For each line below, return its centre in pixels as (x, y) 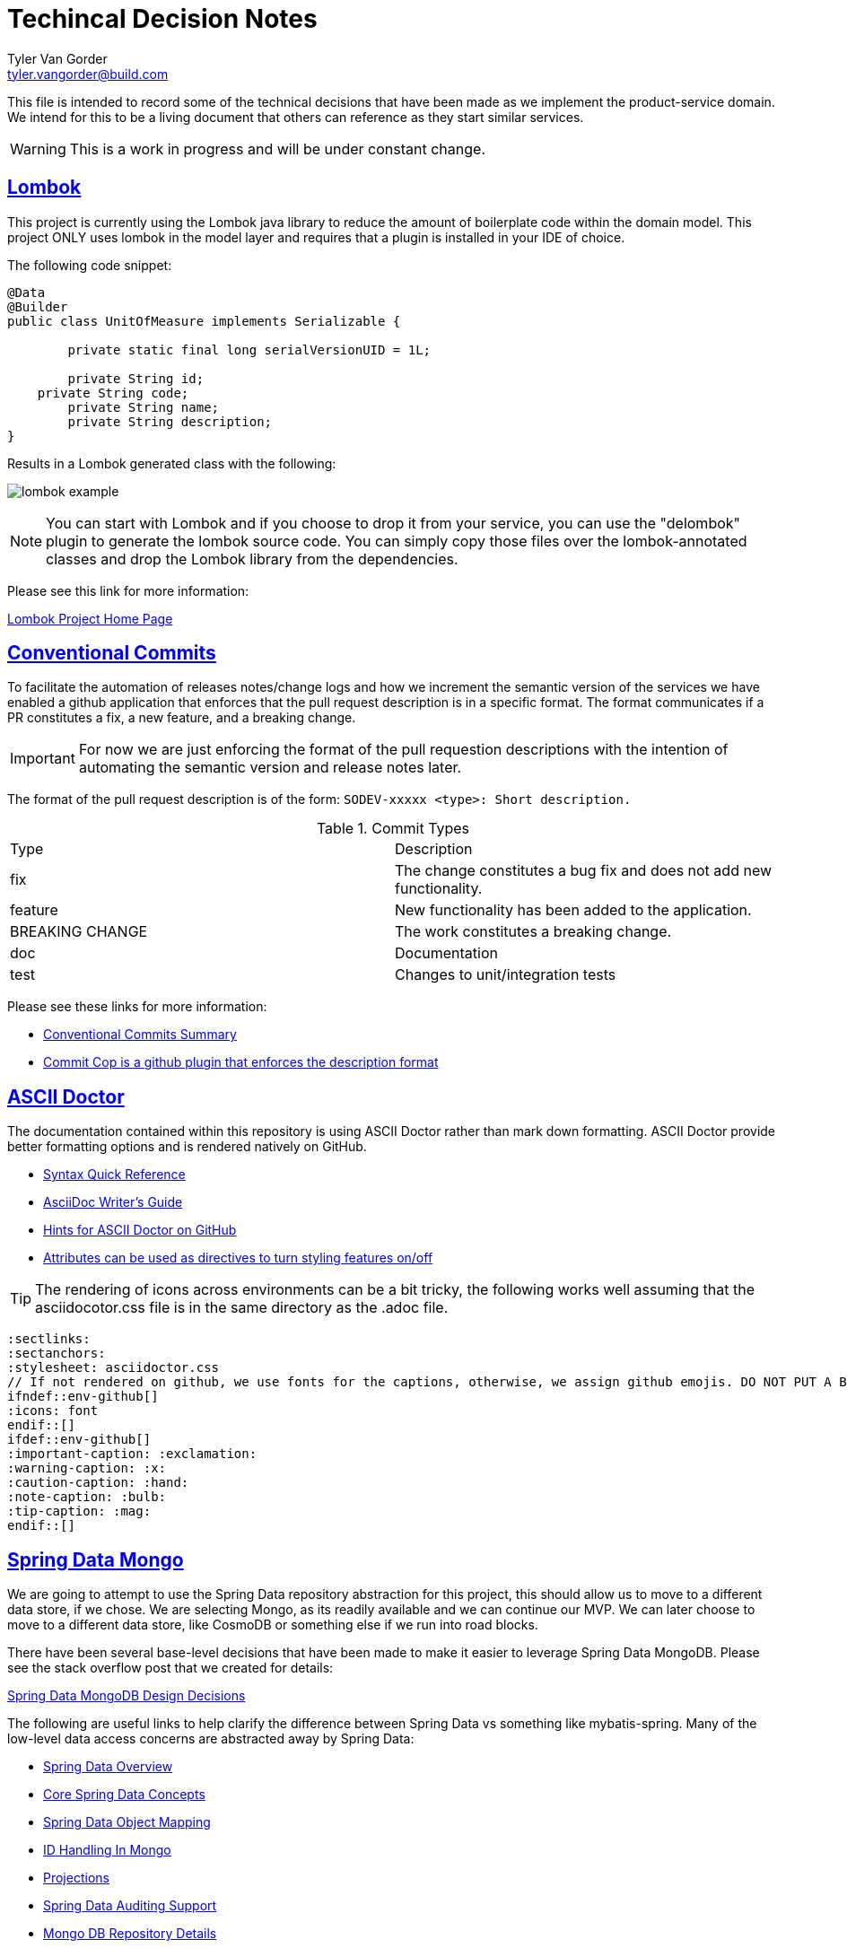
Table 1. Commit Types (393, 829)
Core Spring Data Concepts (124, 1795)
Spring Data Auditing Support (130, 1906)
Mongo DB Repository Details (130, 1934)
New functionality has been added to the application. (573, 910)
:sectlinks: (49, 1339)
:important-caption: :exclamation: (132, 1454)
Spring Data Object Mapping (127, 1822)
